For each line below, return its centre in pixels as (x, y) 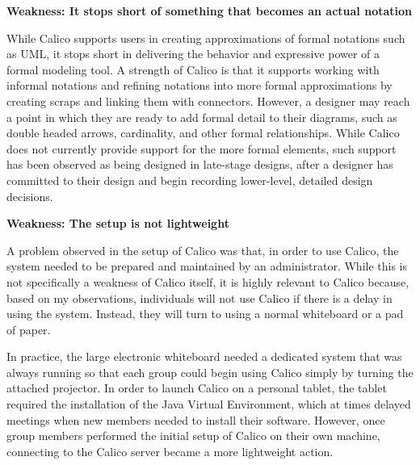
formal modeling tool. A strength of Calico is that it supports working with (193, 69)
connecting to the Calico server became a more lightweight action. (170, 451)
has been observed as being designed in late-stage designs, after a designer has (200, 164)
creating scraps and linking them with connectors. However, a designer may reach (208, 101)
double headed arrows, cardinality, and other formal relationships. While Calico (203, 133)
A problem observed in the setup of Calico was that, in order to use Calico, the (203, 250)
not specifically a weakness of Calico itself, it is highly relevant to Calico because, (208, 281)
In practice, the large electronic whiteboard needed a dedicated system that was (204, 356)
